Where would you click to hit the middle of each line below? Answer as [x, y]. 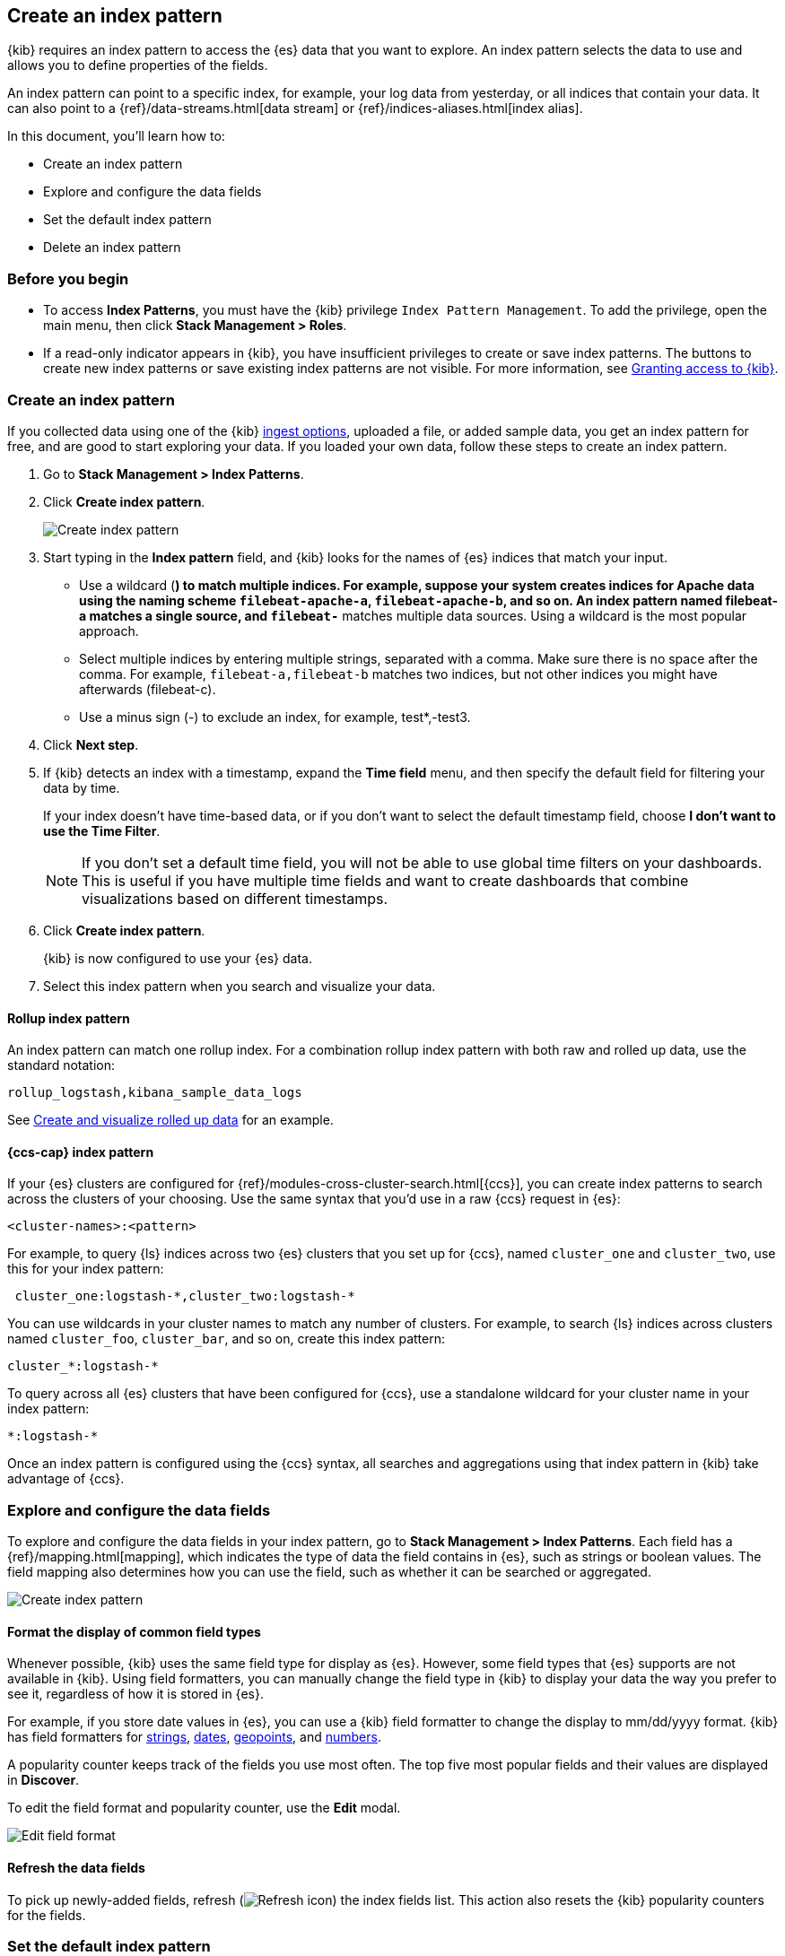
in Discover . [44, 1780]
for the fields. [47, 1915]
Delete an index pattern [112, 248]
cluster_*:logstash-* [83, 1366]
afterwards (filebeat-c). [148, 689]
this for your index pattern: [86, 1269]
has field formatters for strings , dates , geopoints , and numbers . [194, 1737]
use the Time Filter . [102, 830]
